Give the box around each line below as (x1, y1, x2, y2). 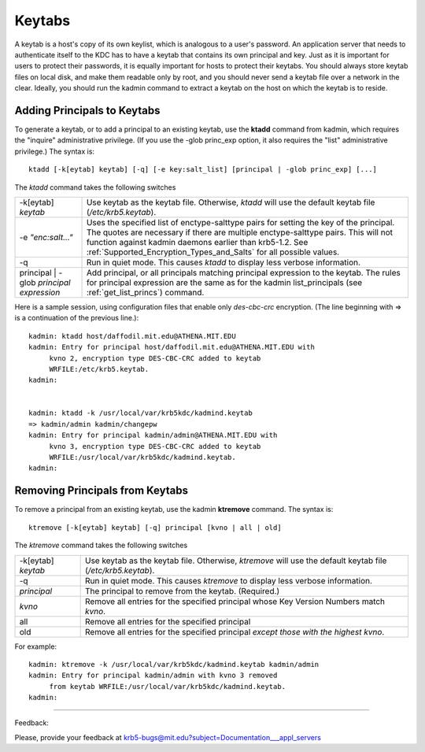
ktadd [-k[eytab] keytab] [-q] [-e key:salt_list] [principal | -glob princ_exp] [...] (28, 165, 378, 174)
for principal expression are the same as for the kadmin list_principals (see (86, 276, 363, 287)
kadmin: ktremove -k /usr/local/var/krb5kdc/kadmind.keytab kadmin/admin (28, 660, 320, 669)
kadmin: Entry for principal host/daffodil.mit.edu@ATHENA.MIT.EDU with (28, 343, 315, 352)
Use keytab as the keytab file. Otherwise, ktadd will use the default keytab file (86, 197, 375, 208)
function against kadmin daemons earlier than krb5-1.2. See (86, 236, 309, 247)
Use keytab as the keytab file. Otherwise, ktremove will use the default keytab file (85, 555, 387, 566)
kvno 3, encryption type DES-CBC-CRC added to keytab (49, 442, 261, 450)
